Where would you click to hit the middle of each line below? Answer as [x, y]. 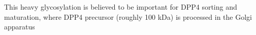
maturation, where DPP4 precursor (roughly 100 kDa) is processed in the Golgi [128, 16]
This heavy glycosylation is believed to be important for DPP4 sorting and [121, 7]
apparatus [20, 27]
